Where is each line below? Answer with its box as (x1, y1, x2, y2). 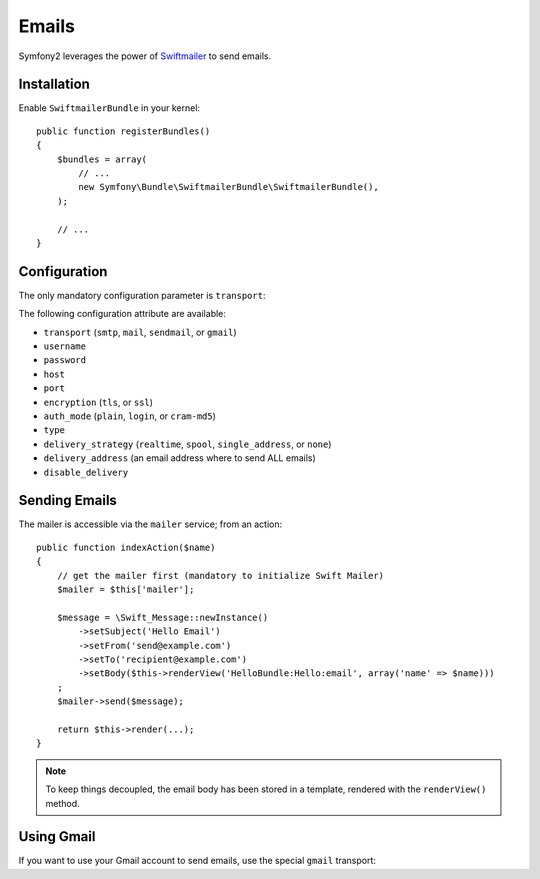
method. (45, 797, 80, 809)
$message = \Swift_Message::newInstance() (56, 611, 269, 623)
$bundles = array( (56, 153, 148, 165)
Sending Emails (18, 492, 117, 509)
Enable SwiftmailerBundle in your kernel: (18, 102, 200, 114)
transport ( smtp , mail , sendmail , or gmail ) (43, 326, 237, 338)
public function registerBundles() (36, 125, 211, 137)
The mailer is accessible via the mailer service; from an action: (18, 518, 283, 530)
